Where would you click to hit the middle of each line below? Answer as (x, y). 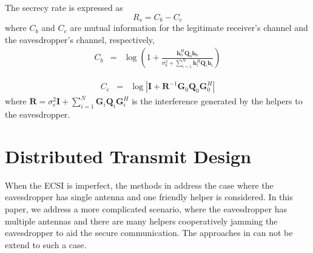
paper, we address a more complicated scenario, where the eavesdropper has (146, 209)
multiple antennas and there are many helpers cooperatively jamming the (141, 221)
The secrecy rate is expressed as (64, 7)
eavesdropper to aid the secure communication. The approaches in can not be (149, 233)
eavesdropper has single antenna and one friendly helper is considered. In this (149, 197)
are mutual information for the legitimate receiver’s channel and (189, 28)
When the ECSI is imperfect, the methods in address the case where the (139, 185)
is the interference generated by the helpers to (217, 101)
